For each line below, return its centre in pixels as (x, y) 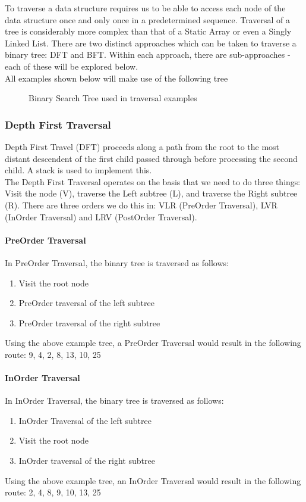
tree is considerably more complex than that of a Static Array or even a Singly (148, 31)
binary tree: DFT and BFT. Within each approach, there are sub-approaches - (148, 54)
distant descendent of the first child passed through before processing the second (151, 158)
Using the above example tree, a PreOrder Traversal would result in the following (153, 343)
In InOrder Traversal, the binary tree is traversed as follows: (114, 400)
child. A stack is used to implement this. (78, 170)
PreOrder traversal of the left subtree (86, 303)
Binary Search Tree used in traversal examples (113, 98)
